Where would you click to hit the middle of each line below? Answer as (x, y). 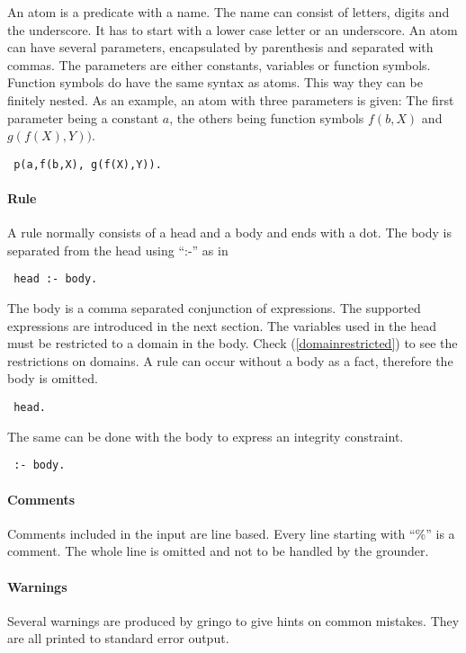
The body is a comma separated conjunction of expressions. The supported (214, 308)
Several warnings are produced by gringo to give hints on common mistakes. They (233, 620)
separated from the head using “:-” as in (118, 250)
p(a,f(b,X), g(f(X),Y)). (88, 164)
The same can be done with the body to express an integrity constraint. (206, 436)
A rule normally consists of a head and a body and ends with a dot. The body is (229, 233)
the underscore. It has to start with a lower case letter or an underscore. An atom (233, 29)
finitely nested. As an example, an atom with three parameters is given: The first (231, 99)
